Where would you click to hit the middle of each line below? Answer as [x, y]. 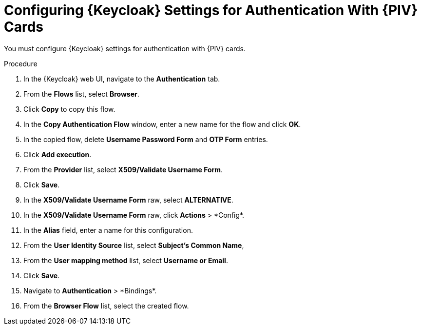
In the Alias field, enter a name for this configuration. [108, 230]
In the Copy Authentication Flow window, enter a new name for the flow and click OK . [162, 124]
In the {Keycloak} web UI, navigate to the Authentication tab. [122, 79]
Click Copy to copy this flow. [69, 109]
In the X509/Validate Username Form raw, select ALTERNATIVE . [128, 200]
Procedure [21, 63]
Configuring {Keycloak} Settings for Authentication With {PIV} [211, 10]
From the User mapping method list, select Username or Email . [126, 260]
